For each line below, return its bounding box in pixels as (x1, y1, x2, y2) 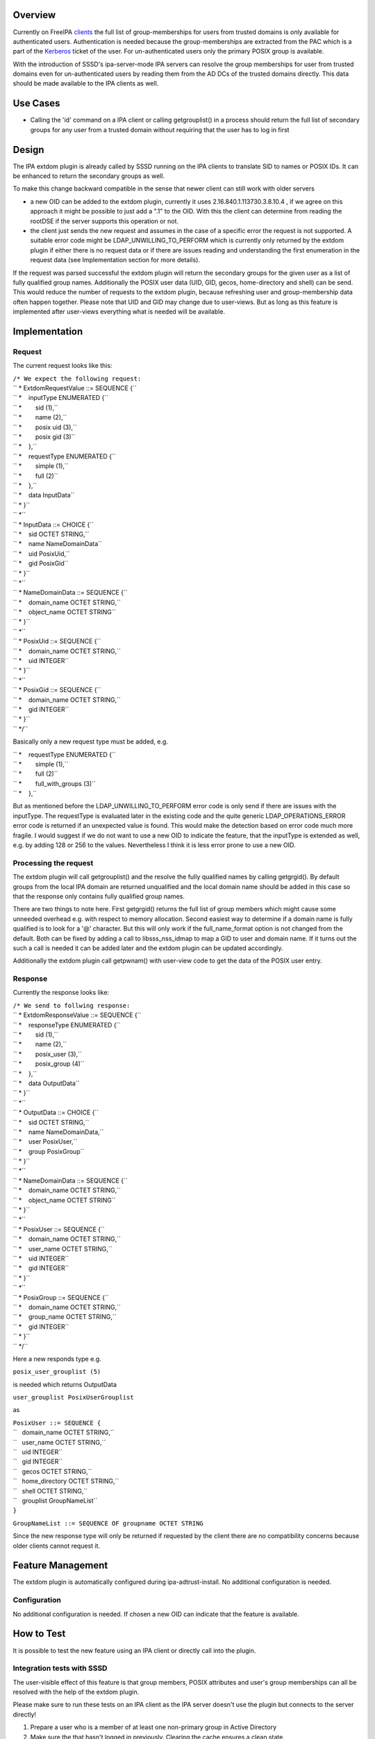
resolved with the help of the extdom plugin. (12, 1688, 140, 1697)
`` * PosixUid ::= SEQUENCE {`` (12, 637, 101, 646)
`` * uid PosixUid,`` (12, 550, 71, 558)
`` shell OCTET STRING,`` (12, 1486, 88, 1495)
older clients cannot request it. (12, 1541, 101, 1550)
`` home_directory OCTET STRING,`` (12, 1477, 119, 1485)
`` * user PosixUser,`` (12, 1137, 78, 1146)
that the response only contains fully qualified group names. (12, 892, 185, 900)
